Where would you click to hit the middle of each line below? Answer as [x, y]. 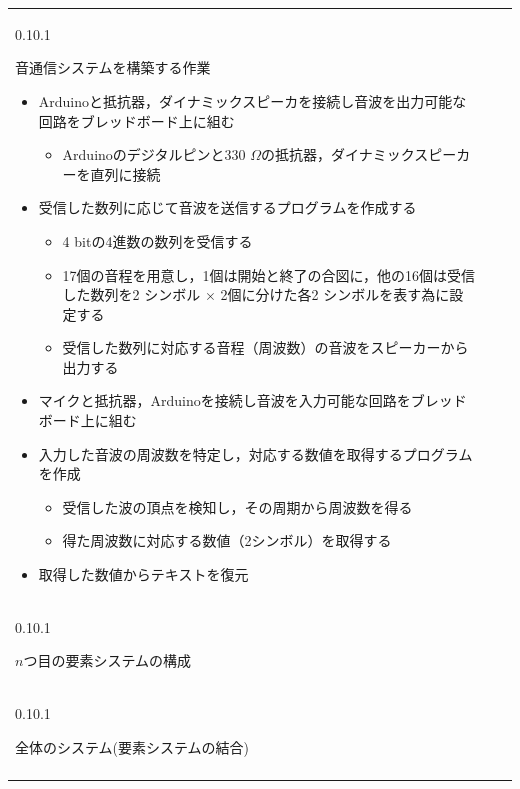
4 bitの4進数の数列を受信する [157, 240]
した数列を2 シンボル [131, 294]
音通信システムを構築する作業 [113, 67]
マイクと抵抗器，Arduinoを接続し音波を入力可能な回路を [224, 400]
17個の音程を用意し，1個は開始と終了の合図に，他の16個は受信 [268, 274]
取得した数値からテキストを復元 [143, 574]
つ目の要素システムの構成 [107, 660]
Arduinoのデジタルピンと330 [154, 154]
